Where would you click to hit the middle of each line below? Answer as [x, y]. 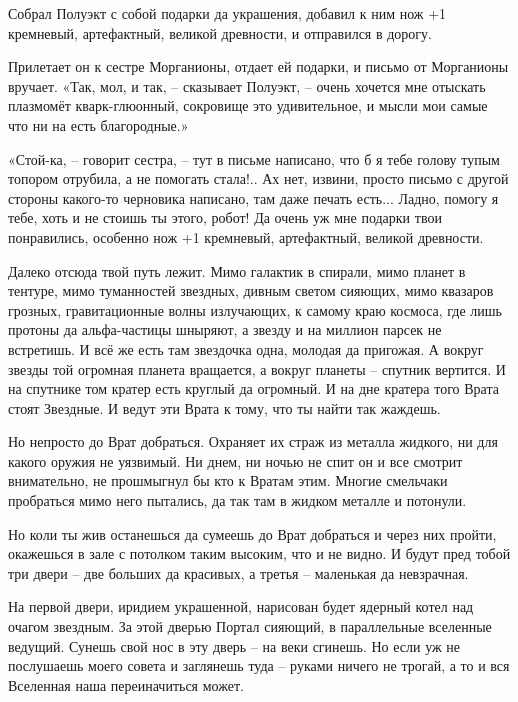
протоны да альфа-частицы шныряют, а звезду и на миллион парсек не [225, 329]
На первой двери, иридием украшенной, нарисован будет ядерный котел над [241, 606]
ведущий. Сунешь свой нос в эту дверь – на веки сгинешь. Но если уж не [234, 645]
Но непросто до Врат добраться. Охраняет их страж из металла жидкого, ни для [253, 441]
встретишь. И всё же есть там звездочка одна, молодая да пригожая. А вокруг [246, 348]
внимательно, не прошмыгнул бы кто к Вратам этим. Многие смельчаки [228, 480]
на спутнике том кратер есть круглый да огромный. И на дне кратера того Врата [253, 388]
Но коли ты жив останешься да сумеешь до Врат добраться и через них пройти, [252, 533]
